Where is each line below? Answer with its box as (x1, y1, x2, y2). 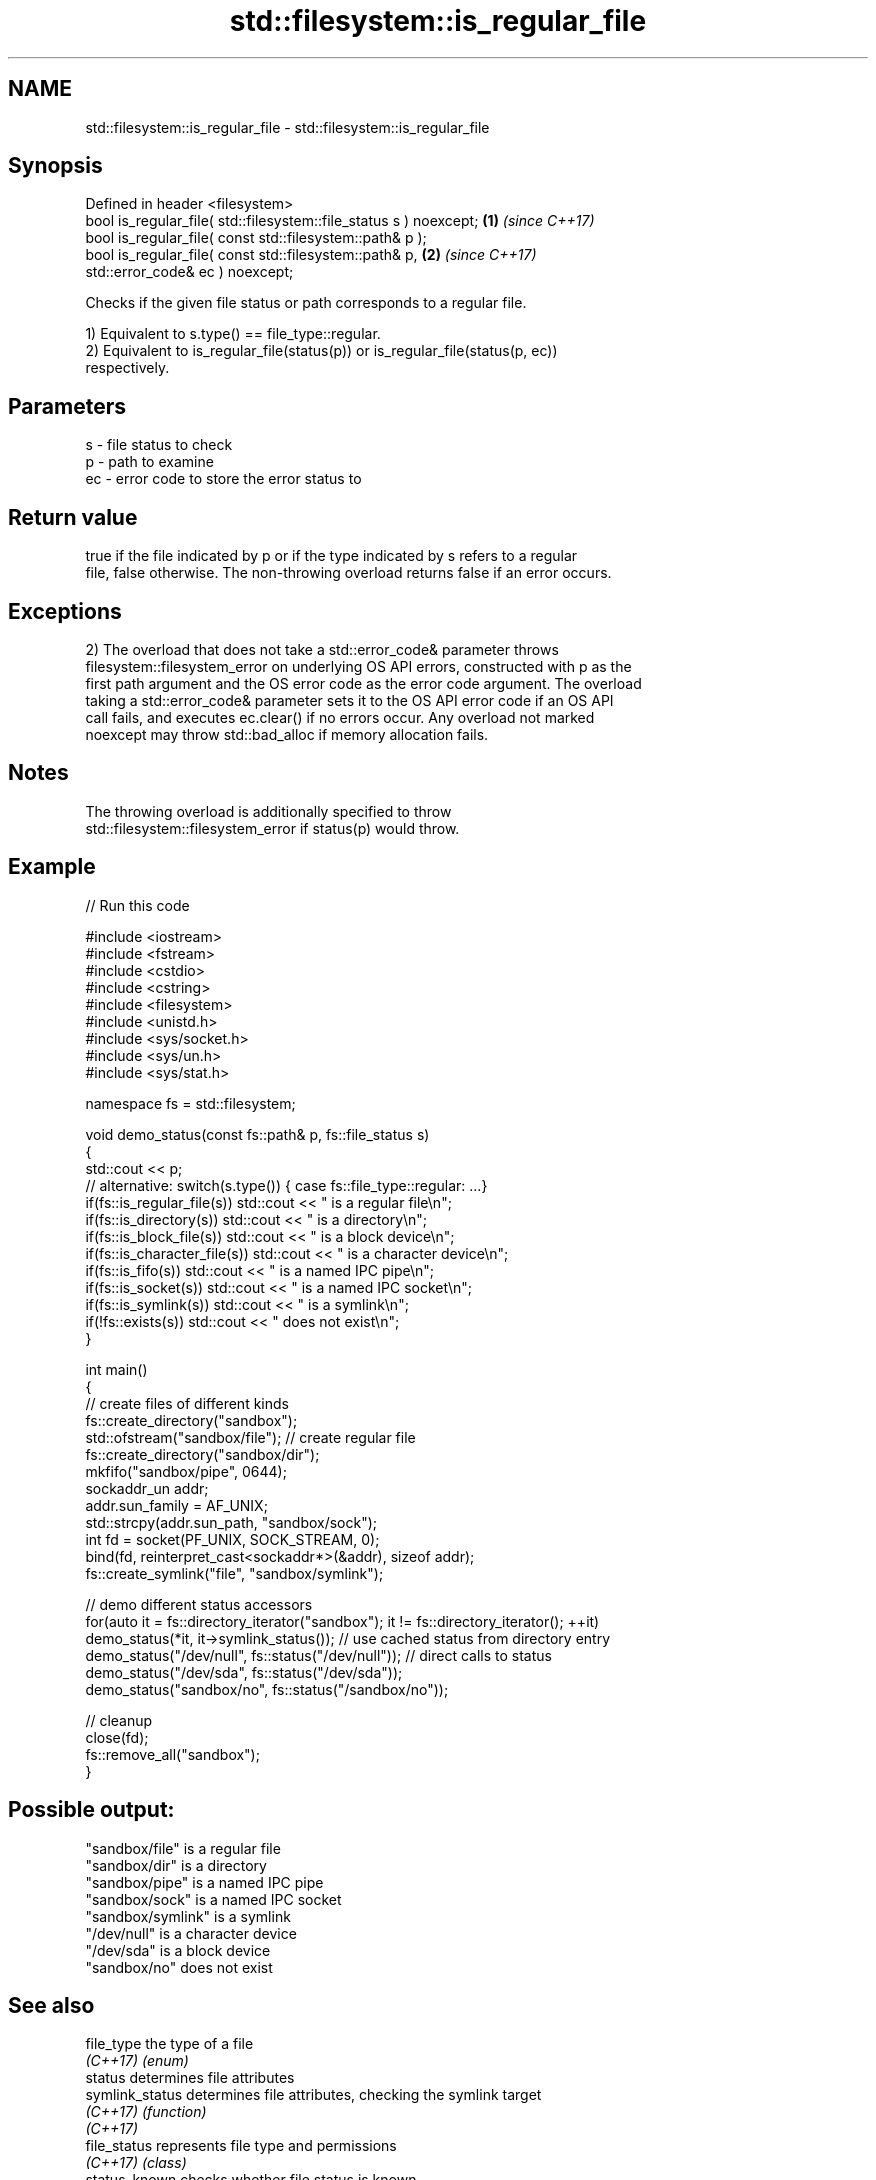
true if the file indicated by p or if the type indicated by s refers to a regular (85, 547, 578, 565)
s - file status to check (85, 436, 233, 454)
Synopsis (8, 153, 103, 179)
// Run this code (85, 896, 190, 914)
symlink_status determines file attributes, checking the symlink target (85, 2086, 542, 2104)
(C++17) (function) (85, 2103, 207, 2121)
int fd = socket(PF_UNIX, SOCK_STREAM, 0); (85, 1530, 380, 1548)
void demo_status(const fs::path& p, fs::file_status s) (85, 1125, 430, 1143)
